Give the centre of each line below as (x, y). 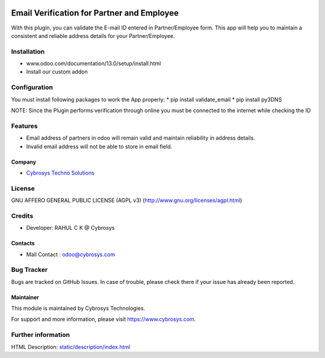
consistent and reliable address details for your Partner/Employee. (93, 35)
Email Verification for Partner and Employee (95, 13)
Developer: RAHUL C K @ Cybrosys (70, 228)
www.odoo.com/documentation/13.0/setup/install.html (94, 64)
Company (23, 162)
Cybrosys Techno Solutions (60, 173)
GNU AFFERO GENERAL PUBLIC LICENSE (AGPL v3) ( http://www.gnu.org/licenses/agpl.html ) (127, 200)
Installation (28, 51)
